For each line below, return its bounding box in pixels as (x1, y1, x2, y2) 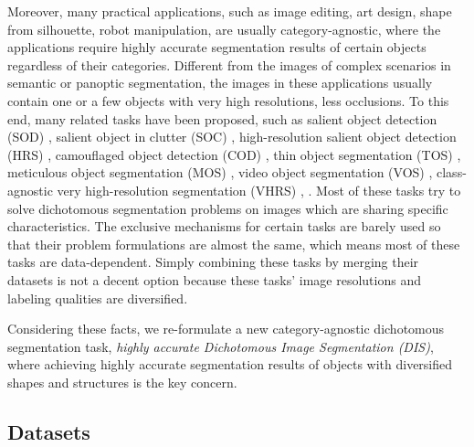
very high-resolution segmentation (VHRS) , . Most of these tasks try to (57, 180, 461, 199)
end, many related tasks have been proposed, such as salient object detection (7, 109, 437, 128)
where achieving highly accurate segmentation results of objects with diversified (7, 355, 453, 374)
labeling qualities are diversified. (7, 288, 188, 307)
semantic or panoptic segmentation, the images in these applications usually (7, 73, 433, 92)
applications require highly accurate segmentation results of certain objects (7, 37, 427, 57)
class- (437, 163, 467, 182)
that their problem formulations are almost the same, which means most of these (7, 234, 460, 253)
